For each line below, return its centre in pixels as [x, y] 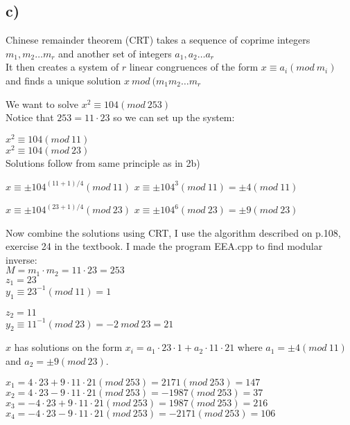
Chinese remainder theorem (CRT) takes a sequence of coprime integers [158, 40]
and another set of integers [115, 53]
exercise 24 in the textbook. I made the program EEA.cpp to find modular [164, 246]
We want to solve [42, 103]
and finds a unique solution [63, 80]
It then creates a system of [62, 67]
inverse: [21, 259]
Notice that [30, 117]
